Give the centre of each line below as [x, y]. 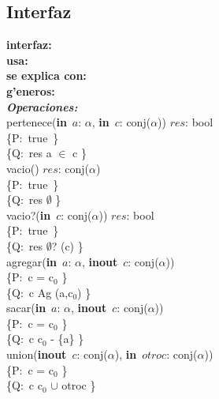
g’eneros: [31, 90]
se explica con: [46, 75]
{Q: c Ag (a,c [40, 292]
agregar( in [32, 261]
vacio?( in [29, 215]
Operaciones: [42, 106]
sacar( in [26, 308]
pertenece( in [37, 122]
